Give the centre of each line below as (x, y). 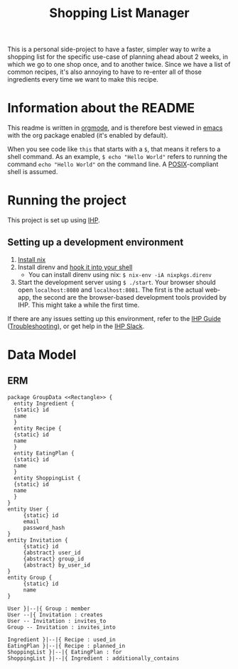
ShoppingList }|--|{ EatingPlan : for (65, 652)
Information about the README (101, 108)
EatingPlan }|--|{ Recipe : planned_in (66, 646)
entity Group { (30, 577)
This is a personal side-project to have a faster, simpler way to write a (109, 49)
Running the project (67, 201)
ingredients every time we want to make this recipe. (83, 80)
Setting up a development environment (96, 243)
